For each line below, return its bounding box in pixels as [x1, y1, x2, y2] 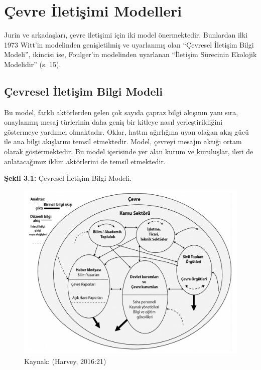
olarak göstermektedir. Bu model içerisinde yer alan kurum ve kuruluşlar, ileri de [4, 146, 253, 157]
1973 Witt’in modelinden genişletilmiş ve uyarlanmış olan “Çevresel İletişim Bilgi [4, 39, 254, 50]
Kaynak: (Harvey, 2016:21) [24, 355, 106, 366]
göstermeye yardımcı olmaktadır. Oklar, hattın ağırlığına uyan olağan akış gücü [4, 126, 249, 137]
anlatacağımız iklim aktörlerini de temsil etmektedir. [4, 156, 166, 166]
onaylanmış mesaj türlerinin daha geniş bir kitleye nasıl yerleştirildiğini [4, 117, 223, 127]
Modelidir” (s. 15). [4, 59, 61, 69]
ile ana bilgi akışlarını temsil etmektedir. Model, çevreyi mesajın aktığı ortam [4, 136, 242, 147]
